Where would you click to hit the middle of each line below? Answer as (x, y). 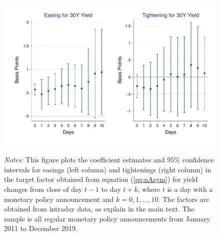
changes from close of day (43, 189)
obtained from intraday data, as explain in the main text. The (99, 209)
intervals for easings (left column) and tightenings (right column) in (108, 169)
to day (111, 189)
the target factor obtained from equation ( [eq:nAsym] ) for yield (101, 179)
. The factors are (184, 199)
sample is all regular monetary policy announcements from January (107, 218)
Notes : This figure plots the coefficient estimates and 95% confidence (109, 160)
